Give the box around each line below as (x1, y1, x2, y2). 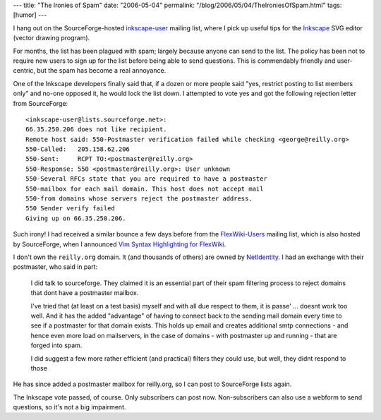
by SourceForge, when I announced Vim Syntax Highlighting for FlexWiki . (13, 240, 226, 248)
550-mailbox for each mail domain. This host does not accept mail (25, 184, 264, 193)
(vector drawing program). (13, 34, 90, 42)
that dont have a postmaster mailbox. (30, 289, 139, 297)
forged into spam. (30, 341, 83, 349)
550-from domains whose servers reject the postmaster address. (25, 195, 253, 203)
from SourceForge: (13, 99, 68, 107)
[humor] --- (13, 11, 47, 19)
